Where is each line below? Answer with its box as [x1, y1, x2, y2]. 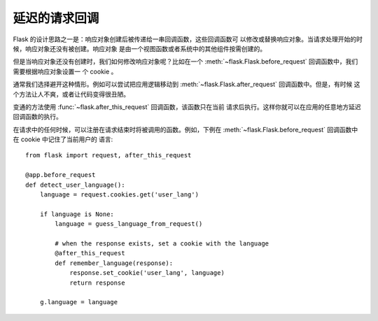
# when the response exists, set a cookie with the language [55, 239, 269, 248]
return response [69, 278, 125, 287]
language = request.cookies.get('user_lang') [39, 191, 199, 199]
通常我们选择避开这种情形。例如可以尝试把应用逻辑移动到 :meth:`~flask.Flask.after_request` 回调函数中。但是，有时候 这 [13, 80, 360, 89]
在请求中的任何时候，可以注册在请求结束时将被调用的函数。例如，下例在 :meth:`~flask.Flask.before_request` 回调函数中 [13, 125, 358, 134]
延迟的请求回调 [13, 10, 99, 26]
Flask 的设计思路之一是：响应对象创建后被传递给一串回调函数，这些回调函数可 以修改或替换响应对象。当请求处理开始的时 [13, 35, 363, 43]
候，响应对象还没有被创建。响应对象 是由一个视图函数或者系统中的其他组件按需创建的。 [13, 44, 266, 52]
